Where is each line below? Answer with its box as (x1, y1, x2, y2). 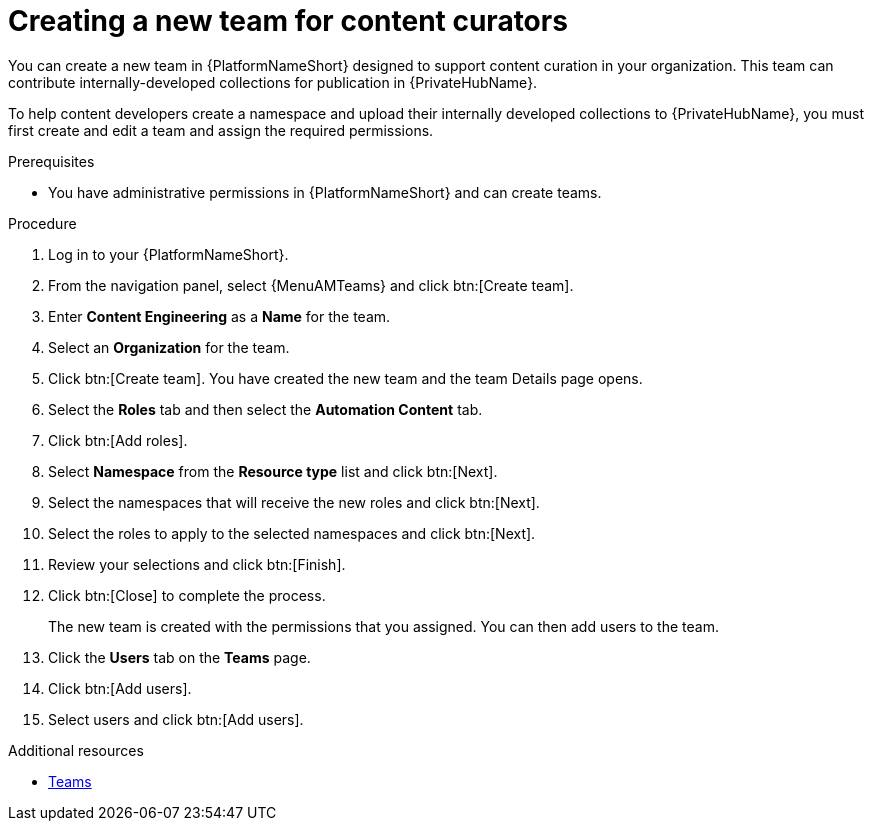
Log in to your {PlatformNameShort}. (48, 245, 289, 263)
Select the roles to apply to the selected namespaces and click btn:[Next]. (48, 524, 536, 542)
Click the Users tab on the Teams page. (48, 648, 311, 666)
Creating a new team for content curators (8, 4, 568, 38)
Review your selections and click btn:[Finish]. (48, 555, 346, 573)
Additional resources (8, 741, 144, 759)
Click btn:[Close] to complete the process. (48, 586, 326, 604)
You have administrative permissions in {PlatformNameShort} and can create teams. (48, 183, 602, 201)
